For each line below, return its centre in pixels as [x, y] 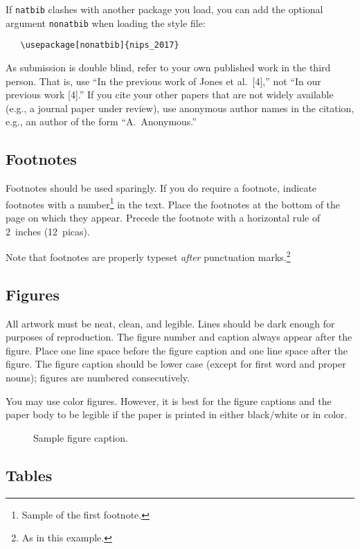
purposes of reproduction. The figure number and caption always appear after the [179, 337]
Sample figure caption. [81, 437]
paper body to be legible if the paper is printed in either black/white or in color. [177, 414]
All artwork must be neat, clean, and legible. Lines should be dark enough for [170, 323]
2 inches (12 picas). [48, 231]
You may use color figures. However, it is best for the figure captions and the [169, 400]
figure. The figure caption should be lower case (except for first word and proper [176, 364]
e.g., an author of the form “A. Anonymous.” [101, 121]
